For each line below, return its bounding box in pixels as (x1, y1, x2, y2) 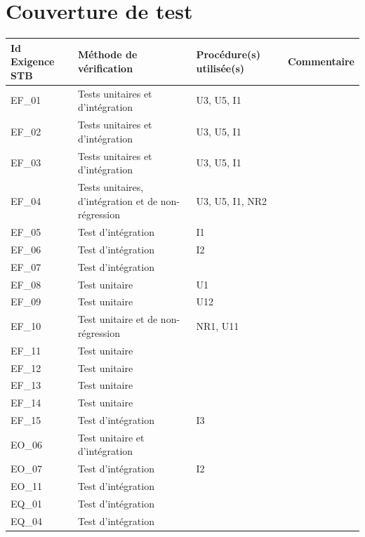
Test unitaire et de (77, 312, 158, 326)
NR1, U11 (196, 319, 239, 333)
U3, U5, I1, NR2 (196, 193, 267, 208)
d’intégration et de (77, 193, 158, 208)
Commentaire (288, 54, 354, 69)
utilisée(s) (196, 61, 245, 76)
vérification (77, 61, 133, 76)
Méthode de (77, 47, 138, 62)
